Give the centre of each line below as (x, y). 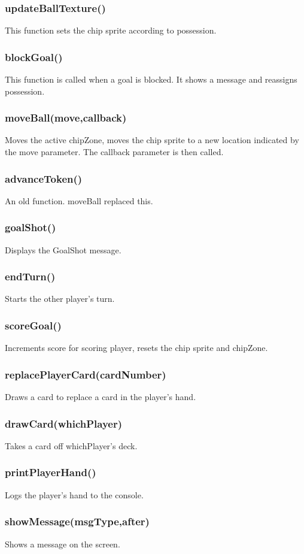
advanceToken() (44, 178)
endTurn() (30, 276)
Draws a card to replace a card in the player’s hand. (101, 397)
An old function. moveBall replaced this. (79, 200)
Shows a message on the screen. (63, 544)
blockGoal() (34, 57)
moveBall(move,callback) (66, 118)
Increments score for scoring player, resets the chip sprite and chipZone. (136, 348)
